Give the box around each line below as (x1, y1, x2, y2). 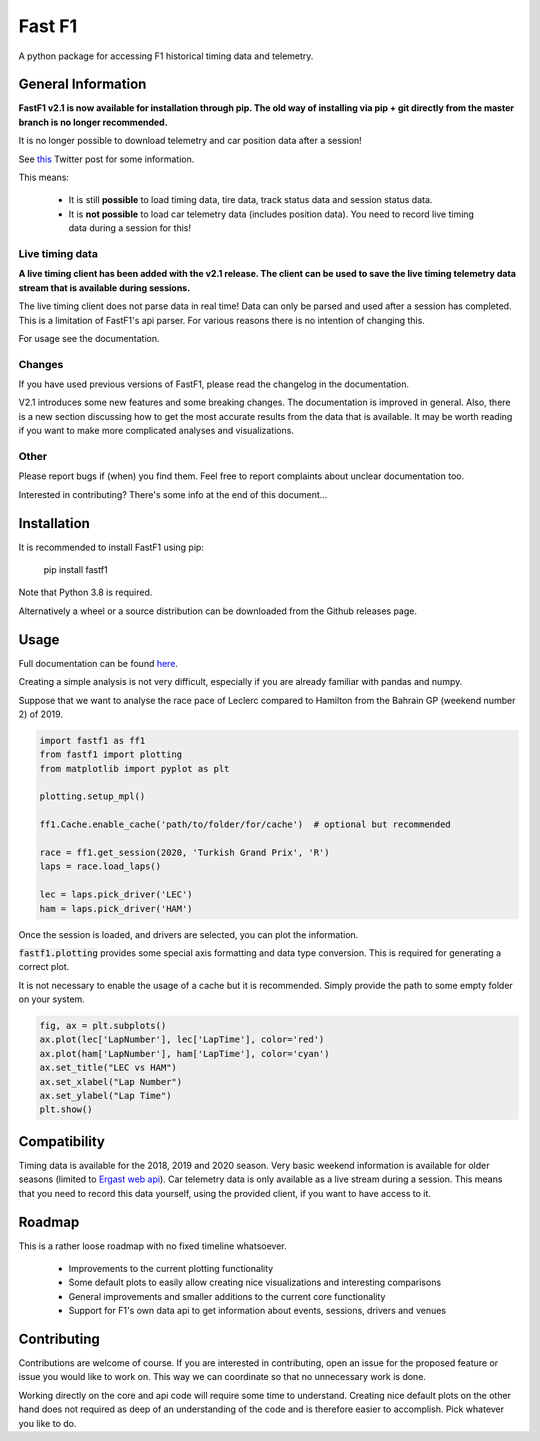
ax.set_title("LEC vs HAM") (39, 1062, 177, 1074)
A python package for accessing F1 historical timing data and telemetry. (18, 50, 314, 62)
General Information (18, 76, 147, 93)
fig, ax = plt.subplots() (39, 1020, 167, 1032)
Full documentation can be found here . (18, 657, 179, 669)
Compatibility (18, 1133, 105, 1150)
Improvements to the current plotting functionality (68, 1263, 274, 1275)
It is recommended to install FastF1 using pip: (18, 541, 205, 553)
